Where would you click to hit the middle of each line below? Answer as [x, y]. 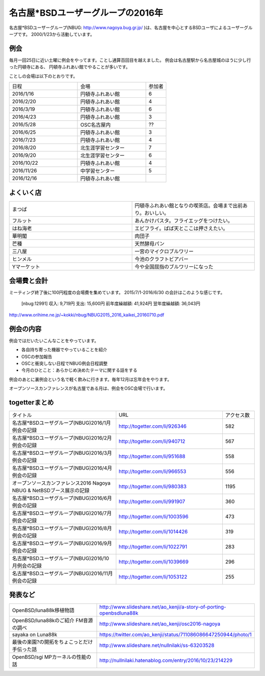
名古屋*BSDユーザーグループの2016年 [86, 13]
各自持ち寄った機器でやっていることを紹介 [64, 350]
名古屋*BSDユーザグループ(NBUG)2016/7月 [62, 513]
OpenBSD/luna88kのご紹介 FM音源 [53, 620]
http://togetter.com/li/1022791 [153, 547]
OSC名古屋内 [95, 125]
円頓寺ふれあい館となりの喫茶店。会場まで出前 [189, 206]
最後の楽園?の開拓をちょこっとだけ [53, 642]
